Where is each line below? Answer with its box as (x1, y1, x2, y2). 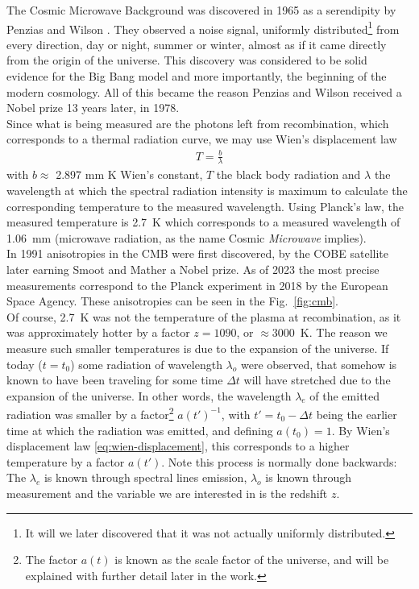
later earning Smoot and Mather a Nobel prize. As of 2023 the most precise (6, 260, 380, 277)
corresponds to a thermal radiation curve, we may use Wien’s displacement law (6, 131, 397, 147)
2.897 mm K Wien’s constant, (56, 166, 203, 183)
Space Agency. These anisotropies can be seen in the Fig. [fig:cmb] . (6, 292, 338, 309)
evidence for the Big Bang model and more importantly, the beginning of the (6, 68, 387, 85)
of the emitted (309, 387, 380, 404)
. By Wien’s (331, 421, 390, 438)
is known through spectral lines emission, (44, 469, 247, 486)
